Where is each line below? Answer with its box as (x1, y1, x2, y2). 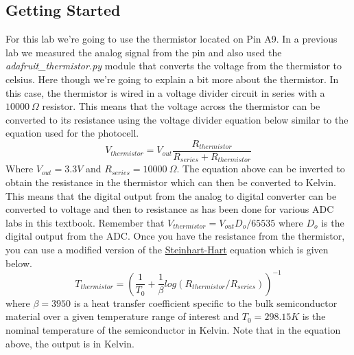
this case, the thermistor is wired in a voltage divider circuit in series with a (5, 85, 325, 100)
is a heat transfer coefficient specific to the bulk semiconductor (73, 295, 338, 310)
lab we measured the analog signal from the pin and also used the (5, 45, 282, 59)
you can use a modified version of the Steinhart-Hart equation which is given (5, 242, 329, 257)
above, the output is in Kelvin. (5, 336, 134, 350)
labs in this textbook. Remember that (5, 215, 165, 229)
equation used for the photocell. (5, 126, 139, 140)
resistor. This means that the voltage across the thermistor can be (42, 99, 320, 113)
